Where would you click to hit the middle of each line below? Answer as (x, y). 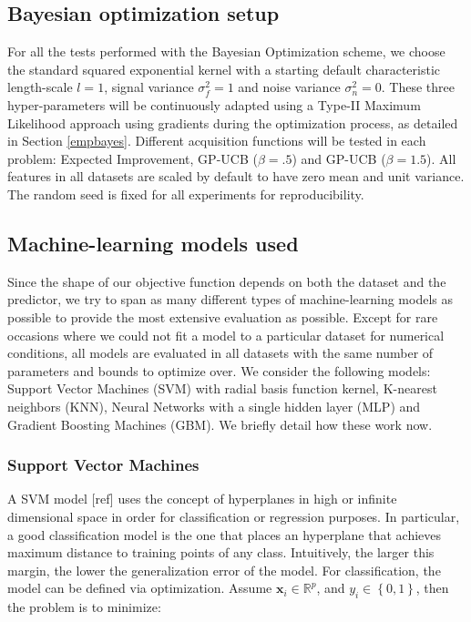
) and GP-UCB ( (339, 158)
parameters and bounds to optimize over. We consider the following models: (219, 370)
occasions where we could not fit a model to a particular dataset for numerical (226, 335)
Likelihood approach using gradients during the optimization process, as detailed (233, 122)
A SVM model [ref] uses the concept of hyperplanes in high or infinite (202, 499)
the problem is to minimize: (84, 607)
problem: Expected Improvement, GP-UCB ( (133, 158)
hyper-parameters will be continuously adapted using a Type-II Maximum (214, 104)
